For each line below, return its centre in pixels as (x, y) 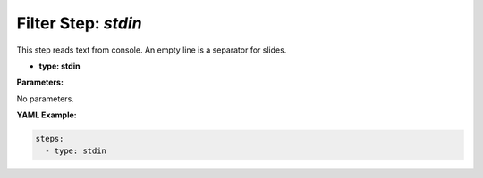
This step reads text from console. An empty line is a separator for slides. (152, 50)
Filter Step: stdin (79, 23)
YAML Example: (47, 115)
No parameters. (46, 99)
